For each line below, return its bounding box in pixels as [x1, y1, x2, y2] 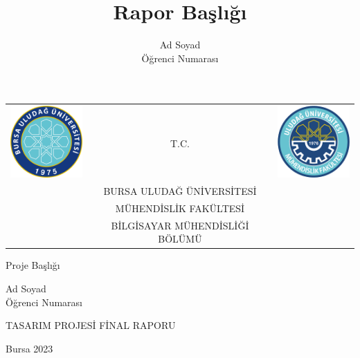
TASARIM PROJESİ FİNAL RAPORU [6, 318, 176, 332]
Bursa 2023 [6, 341, 53, 355]
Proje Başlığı [6, 258, 60, 272]
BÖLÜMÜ [158, 232, 202, 246]
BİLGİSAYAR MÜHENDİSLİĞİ [111, 218, 249, 232]
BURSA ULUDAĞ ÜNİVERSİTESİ [103, 183, 257, 198]
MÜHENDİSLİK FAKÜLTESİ [115, 200, 245, 215]
